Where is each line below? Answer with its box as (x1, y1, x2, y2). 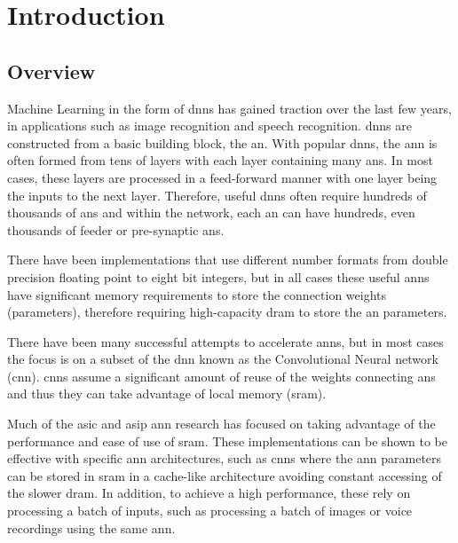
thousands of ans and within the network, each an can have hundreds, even (7, 203, 415, 222)
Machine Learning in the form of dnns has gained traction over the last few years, (7, 98, 452, 117)
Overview (7, 57, 96, 84)
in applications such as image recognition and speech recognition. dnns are (7, 116, 412, 135)
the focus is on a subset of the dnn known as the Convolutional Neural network (7, 350, 438, 368)
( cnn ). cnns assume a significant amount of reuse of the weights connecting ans (7, 366, 436, 385)
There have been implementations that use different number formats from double (7, 250, 448, 269)
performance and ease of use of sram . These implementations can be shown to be (7, 431, 447, 450)
